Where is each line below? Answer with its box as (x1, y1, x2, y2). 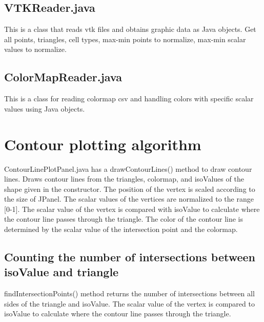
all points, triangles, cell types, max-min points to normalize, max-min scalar (4, 33, 246, 44)
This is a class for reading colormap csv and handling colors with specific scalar (4, 93, 254, 104)
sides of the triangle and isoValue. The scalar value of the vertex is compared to (4, 298, 255, 309)
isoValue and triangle (4, 264, 119, 280)
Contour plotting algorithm (4, 133, 201, 154)
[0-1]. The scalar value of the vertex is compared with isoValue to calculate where (4, 203, 260, 214)
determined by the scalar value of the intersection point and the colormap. (4, 224, 238, 235)
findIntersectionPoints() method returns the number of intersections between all (4, 288, 255, 299)
